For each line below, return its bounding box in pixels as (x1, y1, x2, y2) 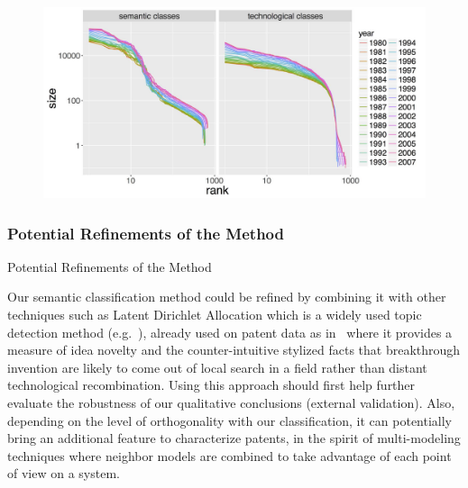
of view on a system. (7, 464, 120, 483)
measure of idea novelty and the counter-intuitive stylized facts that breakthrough (7, 340, 461, 359)
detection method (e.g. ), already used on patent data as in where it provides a (7, 322, 453, 341)
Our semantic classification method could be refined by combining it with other (7, 287, 446, 306)
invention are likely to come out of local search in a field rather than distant (7, 357, 427, 376)
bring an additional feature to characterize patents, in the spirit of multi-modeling (7, 429, 461, 447)
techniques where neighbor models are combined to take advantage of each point (7, 446, 452, 465)
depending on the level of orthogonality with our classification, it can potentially (7, 411, 453, 429)
